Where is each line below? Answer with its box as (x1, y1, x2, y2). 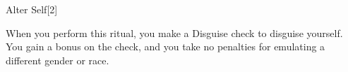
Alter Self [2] (6, 2, 58, 16)
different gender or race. (6, 52, 109, 67)
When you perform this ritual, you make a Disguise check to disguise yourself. (6, 25, 343, 40)
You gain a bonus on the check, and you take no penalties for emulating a (6, 39, 325, 54)
